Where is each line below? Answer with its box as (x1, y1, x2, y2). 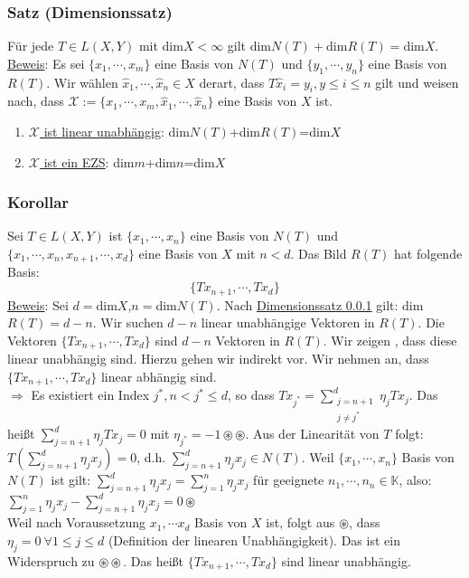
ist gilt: (51, 470, 91, 489)
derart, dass (199, 72, 265, 91)
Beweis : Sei (7, 295, 69, 314)
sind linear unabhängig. (281, 551, 411, 570)
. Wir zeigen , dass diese (323, 330, 457, 349)
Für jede (7, 36, 54, 55)
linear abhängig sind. (100, 366, 217, 385)
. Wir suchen (92, 313, 164, 332)
